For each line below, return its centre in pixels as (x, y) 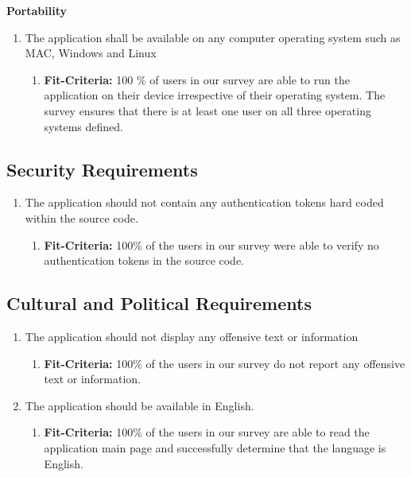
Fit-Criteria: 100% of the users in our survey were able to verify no (211, 244)
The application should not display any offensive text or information (192, 336)
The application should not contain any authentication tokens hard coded (204, 202)
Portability (37, 10)
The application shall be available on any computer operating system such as (213, 37)
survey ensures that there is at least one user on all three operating (207, 110)
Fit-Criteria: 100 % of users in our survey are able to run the (197, 79)
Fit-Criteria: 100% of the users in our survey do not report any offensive (225, 363)
